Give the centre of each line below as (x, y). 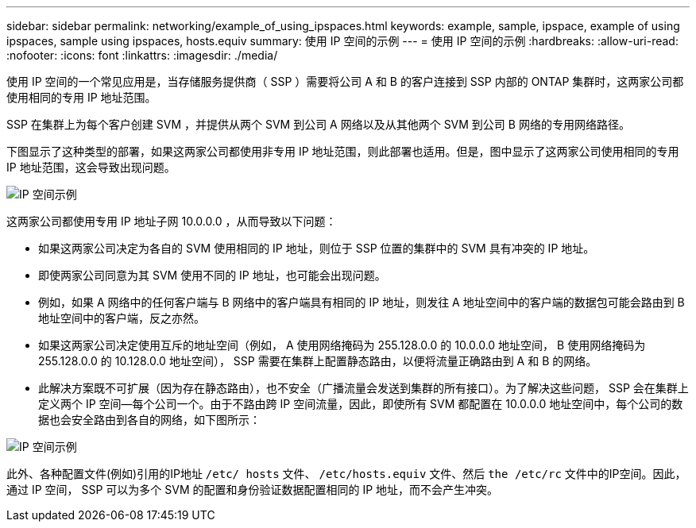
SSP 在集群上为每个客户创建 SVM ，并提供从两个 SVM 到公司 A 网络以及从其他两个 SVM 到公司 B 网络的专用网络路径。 (318, 124)
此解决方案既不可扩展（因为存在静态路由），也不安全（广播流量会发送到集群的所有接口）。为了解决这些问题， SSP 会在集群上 (363, 388)
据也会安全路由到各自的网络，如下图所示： (149, 420)
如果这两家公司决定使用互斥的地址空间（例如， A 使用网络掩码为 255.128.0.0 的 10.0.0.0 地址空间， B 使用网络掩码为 (342, 345)
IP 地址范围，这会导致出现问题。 (91, 167)
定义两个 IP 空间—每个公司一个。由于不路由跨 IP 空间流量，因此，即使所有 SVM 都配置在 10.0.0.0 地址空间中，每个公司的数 (361, 404)
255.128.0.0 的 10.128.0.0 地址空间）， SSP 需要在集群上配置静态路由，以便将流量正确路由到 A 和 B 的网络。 (318, 361)
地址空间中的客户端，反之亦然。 (122, 318)
